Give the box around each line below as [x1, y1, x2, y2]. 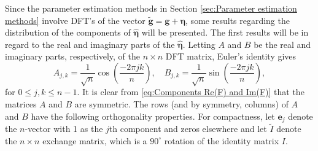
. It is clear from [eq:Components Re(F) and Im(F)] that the [77, 85, 304, 98]
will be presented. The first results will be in [141, 26, 309, 39]
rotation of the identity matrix [164, 134, 279, 147]
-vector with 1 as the [25, 122, 103, 135]
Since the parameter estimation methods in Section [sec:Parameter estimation [5, 2, 297, 14]
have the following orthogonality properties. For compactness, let [31, 109, 275, 122]
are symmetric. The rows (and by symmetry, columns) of [74, 97, 289, 110]
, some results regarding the [185, 14, 290, 26]
